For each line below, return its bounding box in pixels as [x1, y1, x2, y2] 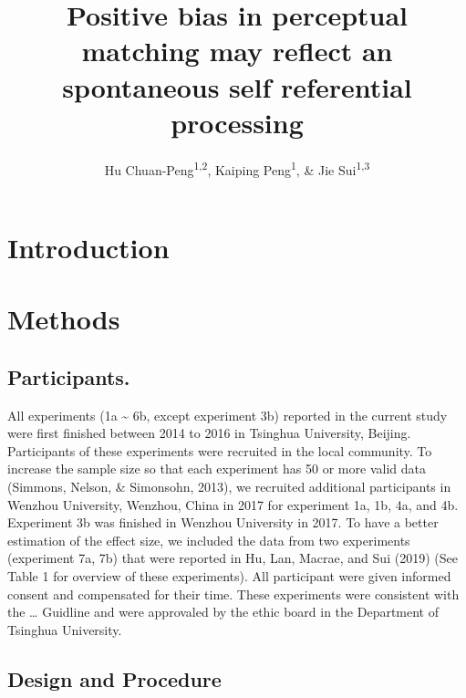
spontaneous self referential [62, 68, 412, 105]
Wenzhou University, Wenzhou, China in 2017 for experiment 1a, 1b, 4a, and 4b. [7, 495, 459, 514]
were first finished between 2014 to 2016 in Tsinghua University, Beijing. [7, 423, 411, 443]
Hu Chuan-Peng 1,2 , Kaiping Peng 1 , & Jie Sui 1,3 [104, 157, 370, 179]
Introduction [7, 228, 170, 266]
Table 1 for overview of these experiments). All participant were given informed [7, 567, 451, 586]
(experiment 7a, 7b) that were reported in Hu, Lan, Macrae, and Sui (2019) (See [7, 548, 458, 568]
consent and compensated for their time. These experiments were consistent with [7, 584, 460, 603]
